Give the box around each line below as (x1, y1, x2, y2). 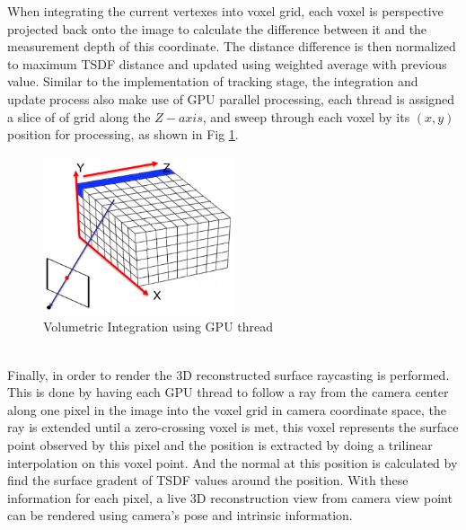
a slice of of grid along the (7, 107, 151, 126)
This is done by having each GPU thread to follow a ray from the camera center (7, 383, 449, 402)
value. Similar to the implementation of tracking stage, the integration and (7, 72, 418, 91)
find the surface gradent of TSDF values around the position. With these (7, 471, 409, 490)
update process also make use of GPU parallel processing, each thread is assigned (7, 89, 455, 108)
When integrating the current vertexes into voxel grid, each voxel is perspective (7, 2, 444, 20)
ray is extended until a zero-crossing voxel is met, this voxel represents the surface (7, 418, 459, 437)
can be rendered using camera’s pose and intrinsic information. (7, 506, 353, 525)
